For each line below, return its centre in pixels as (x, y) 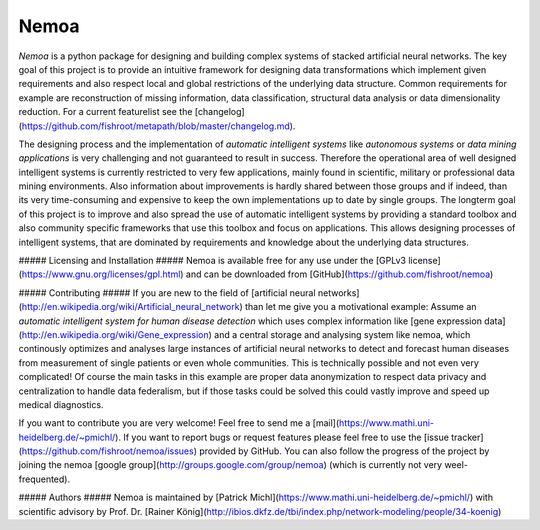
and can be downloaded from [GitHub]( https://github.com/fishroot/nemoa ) (339, 274)
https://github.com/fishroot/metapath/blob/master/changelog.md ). (158, 126)
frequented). (44, 479)
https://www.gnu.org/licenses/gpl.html (101, 274)
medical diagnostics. (61, 404)
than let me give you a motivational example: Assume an (361, 307)
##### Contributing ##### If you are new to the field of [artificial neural (167, 292)
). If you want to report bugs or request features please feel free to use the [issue (282, 437)
